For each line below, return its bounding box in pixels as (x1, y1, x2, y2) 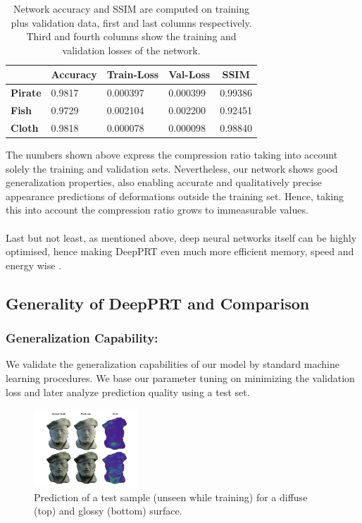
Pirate (11, 85, 42, 100)
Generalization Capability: (6, 329, 158, 347)
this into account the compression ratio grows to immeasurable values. (6, 202, 308, 217)
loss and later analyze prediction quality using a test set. (6, 384, 250, 399)
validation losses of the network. (62, 42, 201, 57)
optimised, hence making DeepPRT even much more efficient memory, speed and (6, 244, 354, 259)
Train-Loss (106, 67, 159, 82)
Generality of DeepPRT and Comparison (6, 292, 310, 314)
